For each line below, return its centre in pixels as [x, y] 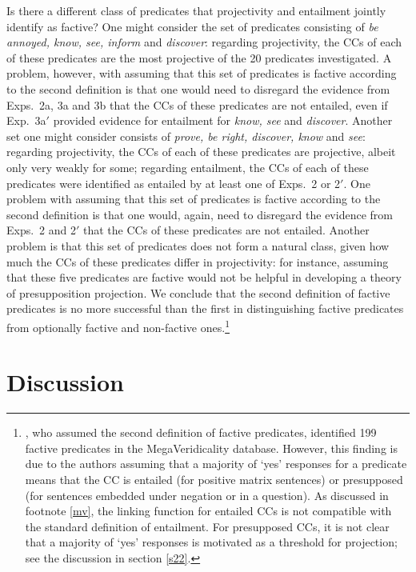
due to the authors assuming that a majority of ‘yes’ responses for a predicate [216, 464]
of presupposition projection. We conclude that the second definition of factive [198, 292]
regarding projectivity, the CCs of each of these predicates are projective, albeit [201, 152]
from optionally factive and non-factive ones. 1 [118, 326]
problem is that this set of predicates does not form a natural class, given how [198, 245]
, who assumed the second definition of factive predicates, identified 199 [201, 432]
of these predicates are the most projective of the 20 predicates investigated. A [199, 57]
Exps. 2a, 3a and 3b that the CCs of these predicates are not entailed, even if [197, 104]
